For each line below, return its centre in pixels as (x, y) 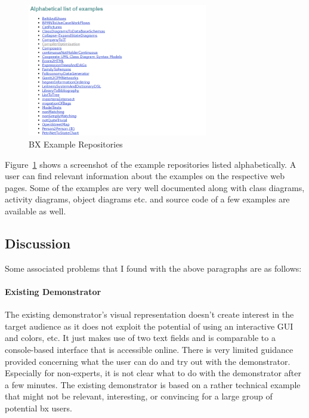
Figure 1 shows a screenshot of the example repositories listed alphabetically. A (151, 164)
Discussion (38, 243)
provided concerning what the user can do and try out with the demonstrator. (148, 361)
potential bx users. (38, 408)
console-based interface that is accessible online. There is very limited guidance (149, 349)
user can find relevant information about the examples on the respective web (145, 176)
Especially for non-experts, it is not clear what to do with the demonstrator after (153, 373)
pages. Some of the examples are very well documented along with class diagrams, (155, 187)
